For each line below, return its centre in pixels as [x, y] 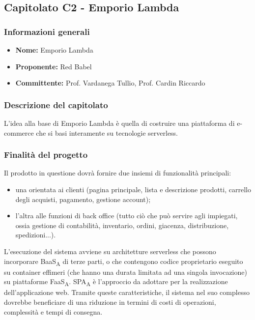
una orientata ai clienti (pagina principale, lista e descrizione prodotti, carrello [133, 189]
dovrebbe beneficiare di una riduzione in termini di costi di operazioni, [110, 302]
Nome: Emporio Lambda [54, 50]
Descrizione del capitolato [56, 104]
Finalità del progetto [46, 155]
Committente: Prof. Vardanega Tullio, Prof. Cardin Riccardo [110, 83]
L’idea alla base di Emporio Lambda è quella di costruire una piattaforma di [119, 123]
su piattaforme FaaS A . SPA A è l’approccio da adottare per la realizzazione [116, 282]
